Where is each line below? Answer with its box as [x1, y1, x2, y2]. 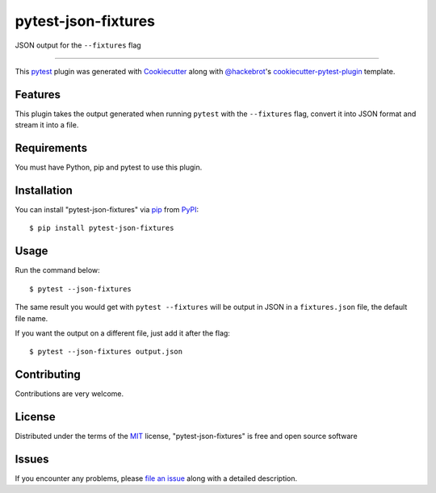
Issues [15, 452, 49, 466]
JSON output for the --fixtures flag [15, 40, 141, 50]
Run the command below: [15, 265, 100, 275]
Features [15, 87, 61, 101]
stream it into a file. [15, 120, 79, 130]
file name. [15, 313, 48, 323]
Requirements [15, 141, 88, 155]
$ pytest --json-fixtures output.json [29, 347, 183, 357]
